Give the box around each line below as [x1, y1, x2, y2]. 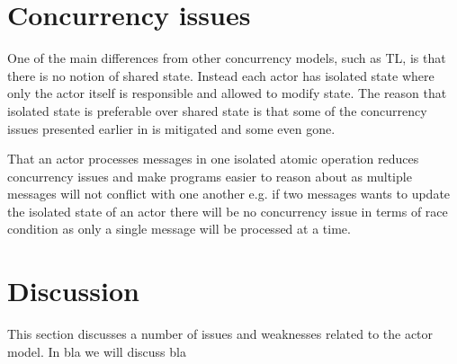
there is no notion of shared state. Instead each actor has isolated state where [7, 66, 435, 84]
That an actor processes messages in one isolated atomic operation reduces [7, 149, 419, 168]
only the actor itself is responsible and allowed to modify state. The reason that [7, 84, 447, 102]
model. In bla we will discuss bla [7, 342, 186, 360]
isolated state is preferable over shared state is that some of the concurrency [7, 101, 427, 120]
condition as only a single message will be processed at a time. [7, 219, 351, 238]
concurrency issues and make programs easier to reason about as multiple [7, 166, 412, 185]
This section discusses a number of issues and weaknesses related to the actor [7, 324, 434, 343]
